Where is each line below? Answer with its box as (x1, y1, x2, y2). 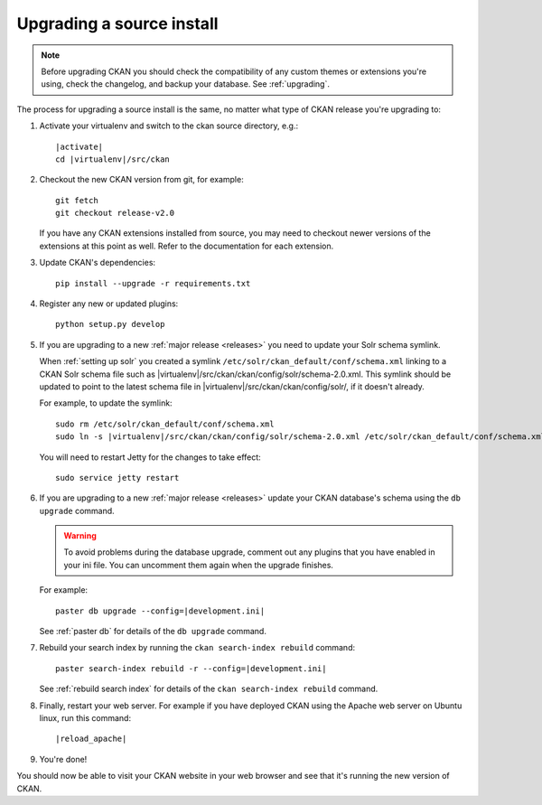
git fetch (55, 195, 98, 205)
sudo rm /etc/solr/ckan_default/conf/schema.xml (55, 418, 275, 429)
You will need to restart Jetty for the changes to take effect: (39, 452, 261, 463)
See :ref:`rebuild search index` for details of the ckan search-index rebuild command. (39, 683, 378, 695)
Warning (63, 530, 97, 541)
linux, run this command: (39, 713, 131, 723)
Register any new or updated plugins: (39, 298, 179, 309)
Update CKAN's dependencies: (39, 257, 156, 268)
